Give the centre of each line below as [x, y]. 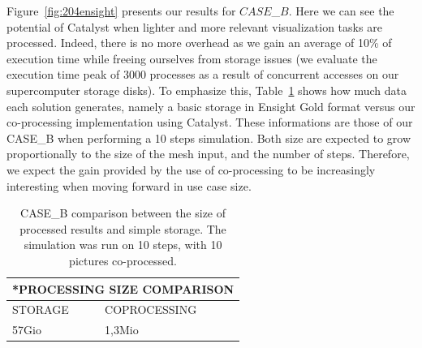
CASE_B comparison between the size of [123, 213]
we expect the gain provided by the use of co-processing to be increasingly [191, 169]
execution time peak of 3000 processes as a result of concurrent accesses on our [203, 74]
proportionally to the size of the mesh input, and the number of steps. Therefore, [208, 154]
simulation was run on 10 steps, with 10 [123, 245]
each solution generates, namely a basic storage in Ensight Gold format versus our [211, 106]
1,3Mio [122, 330]
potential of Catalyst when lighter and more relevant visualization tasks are [194, 26]
